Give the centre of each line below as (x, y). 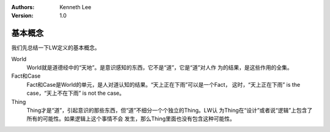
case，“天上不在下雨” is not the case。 (76, 93)
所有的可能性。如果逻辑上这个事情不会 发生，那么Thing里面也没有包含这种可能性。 (131, 119)
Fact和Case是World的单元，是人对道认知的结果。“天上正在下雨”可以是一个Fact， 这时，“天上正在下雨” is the (163, 84)
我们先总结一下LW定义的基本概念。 (56, 48)
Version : (22, 16)
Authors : (23, 7)
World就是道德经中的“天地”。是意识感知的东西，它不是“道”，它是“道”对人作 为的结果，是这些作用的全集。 (159, 68)
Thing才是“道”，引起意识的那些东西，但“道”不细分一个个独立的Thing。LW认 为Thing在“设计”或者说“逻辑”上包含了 (170, 111)
